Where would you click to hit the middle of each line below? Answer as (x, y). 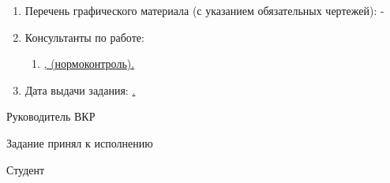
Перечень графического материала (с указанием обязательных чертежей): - (204, 10)
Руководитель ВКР (51, 116)
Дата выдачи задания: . (80, 90)
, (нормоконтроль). (89, 63)
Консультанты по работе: (84, 37)
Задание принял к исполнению (80, 142)
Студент (26, 169)
